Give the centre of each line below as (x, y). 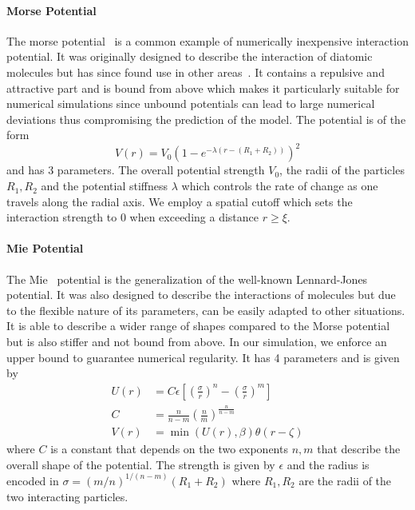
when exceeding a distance (194, 217)
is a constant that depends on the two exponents (169, 449)
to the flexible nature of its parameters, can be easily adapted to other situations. (206, 310)
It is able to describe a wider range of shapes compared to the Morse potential (198, 326)
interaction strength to (62, 217)
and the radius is (328, 464)
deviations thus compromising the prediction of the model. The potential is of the (206, 119)
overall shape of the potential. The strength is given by (141, 464)
